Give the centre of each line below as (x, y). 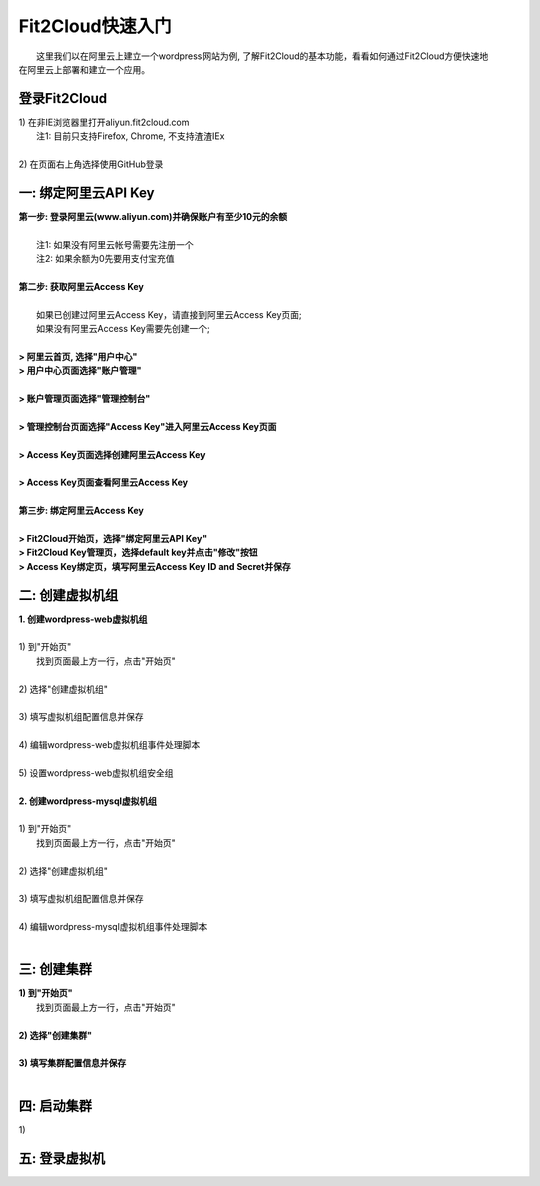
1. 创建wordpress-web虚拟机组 (83, 619)
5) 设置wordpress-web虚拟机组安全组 (96, 772)
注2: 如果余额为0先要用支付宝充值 (105, 259)
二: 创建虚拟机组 (68, 595)
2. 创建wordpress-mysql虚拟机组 (88, 801)
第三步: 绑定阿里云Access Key (81, 511)
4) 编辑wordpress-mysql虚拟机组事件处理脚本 (113, 927)
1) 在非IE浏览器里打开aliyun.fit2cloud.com (104, 122)
